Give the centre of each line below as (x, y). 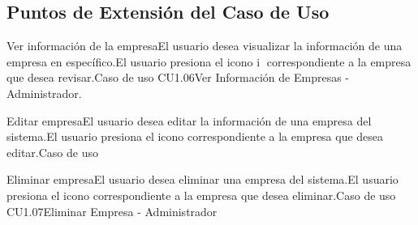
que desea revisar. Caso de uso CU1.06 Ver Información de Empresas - (178, 77)
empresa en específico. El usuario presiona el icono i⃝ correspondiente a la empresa (209, 61)
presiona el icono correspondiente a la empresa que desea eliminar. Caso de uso (201, 195)
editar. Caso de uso (52, 152)
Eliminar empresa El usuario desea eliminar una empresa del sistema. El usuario (203, 179)
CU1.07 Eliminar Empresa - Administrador (112, 211)
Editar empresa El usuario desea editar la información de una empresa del (189, 120)
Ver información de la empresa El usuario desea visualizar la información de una (205, 46)
